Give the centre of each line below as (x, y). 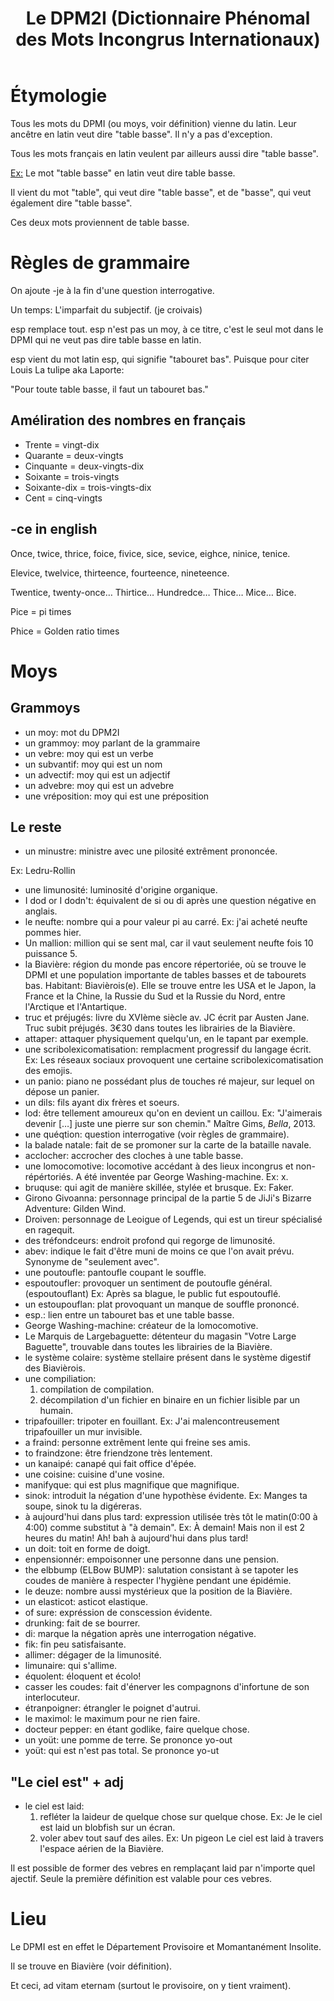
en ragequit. (49, 1230)
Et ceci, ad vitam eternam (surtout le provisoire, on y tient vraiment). (151, 1986)
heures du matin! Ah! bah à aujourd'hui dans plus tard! (136, 1538)
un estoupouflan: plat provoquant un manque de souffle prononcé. (162, 1304)
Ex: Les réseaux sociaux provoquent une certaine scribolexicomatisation (174, 1060)
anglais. (41, 911)
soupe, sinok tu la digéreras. (83, 1506)
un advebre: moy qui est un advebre (99, 785)
